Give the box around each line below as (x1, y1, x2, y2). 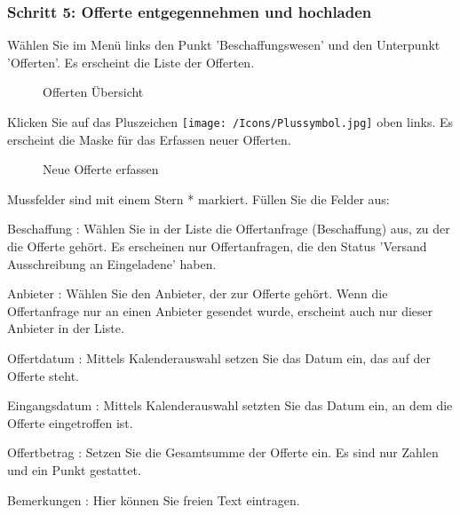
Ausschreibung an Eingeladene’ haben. (7, 254, 217, 273)
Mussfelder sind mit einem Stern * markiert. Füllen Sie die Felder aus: (7, 189, 390, 208)
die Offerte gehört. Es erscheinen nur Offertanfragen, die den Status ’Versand (7, 237, 427, 256)
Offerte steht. (7, 366, 79, 384)
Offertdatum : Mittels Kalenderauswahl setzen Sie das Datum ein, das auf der (7, 349, 432, 367)
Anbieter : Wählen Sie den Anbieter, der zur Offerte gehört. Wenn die (7, 284, 388, 303)
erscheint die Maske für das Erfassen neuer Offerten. (7, 130, 291, 148)
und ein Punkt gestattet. (7, 460, 141, 479)
